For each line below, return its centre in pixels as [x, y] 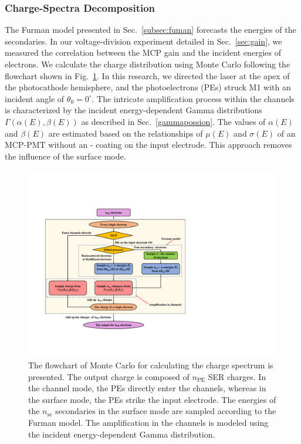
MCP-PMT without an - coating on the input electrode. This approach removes [148, 145]
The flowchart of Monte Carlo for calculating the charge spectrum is [151, 365]
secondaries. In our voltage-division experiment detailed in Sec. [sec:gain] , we [143, 41]
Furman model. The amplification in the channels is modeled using [148, 422]
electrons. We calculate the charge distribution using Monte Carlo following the [148, 64]
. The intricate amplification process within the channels [193, 98]
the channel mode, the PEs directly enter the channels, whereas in [147, 388]
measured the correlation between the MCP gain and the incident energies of [143, 52]
